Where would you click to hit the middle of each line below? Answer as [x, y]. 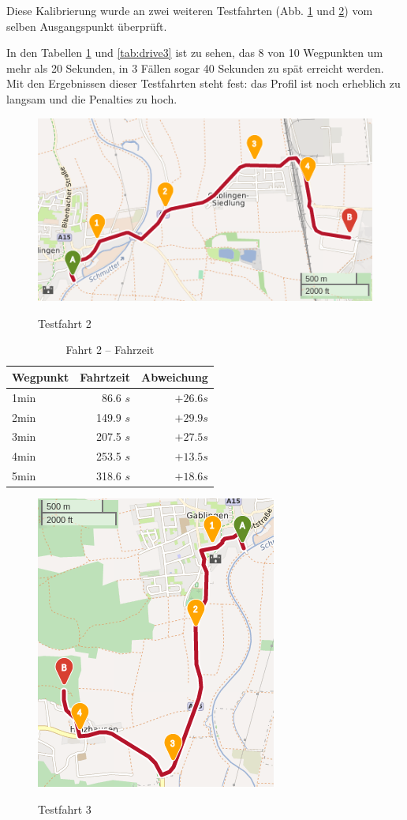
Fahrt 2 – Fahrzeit [110, 350]
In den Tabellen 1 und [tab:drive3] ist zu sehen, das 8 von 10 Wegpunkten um [195, 53]
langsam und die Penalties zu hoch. [92, 98]
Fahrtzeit [105, 376]
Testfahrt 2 [65, 323]
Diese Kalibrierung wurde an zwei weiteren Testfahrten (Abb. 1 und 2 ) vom [190, 10]
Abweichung [175, 376]
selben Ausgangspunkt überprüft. [87, 26]
